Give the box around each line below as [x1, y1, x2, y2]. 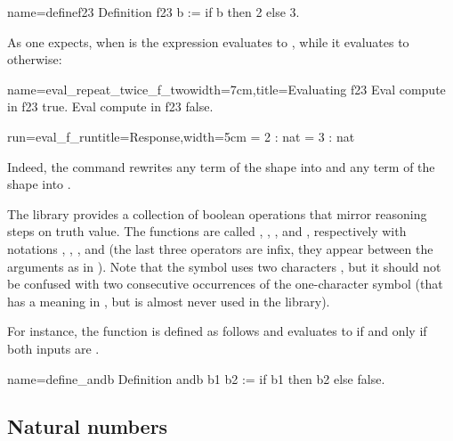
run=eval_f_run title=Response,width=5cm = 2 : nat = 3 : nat [7, 127, 355, 145]
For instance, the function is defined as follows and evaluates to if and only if [7, 322, 427, 340]
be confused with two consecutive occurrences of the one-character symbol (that [7, 274, 443, 293]
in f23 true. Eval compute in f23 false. [7, 97, 214, 116]
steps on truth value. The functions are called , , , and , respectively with [7, 222, 407, 241]
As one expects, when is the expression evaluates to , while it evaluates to [7, 32, 409, 51]
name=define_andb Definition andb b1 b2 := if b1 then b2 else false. [7, 369, 385, 388]
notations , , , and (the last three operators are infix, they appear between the [7, 239, 433, 257]
